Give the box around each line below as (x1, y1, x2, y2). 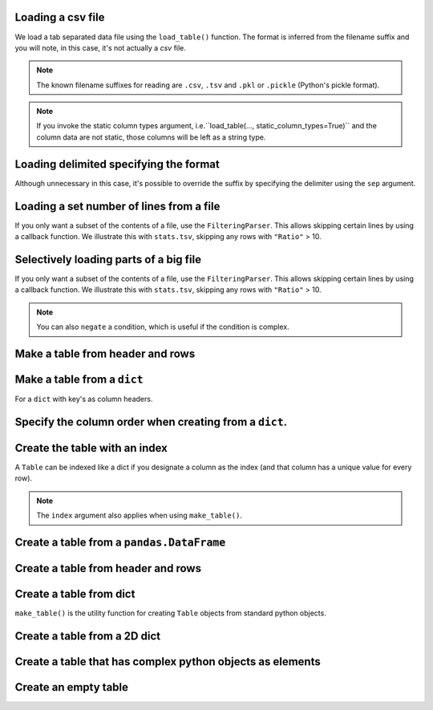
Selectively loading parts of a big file (14, 253, 202, 266)
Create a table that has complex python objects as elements (14, 655, 321, 668)
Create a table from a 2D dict (14, 629, 160, 643)
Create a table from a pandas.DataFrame (14, 535, 226, 549)
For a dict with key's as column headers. (14, 394, 153, 404)
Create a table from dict (14, 587, 136, 601)
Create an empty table (14, 680, 128, 694)
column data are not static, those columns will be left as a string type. (36, 132, 266, 142)
